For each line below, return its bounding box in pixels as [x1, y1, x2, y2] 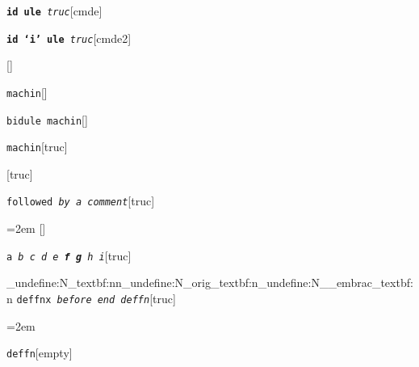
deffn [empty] [6, 344, 73, 361]
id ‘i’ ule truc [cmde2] [6, 29, 132, 46]
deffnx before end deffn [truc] [16, 289, 176, 306]
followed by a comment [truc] [6, 192, 155, 209]
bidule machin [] [6, 111, 88, 128]
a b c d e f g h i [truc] [6, 247, 132, 264]
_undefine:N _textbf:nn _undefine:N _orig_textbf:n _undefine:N [6, 274, 320, 291]
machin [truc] [6, 138, 68, 155]
